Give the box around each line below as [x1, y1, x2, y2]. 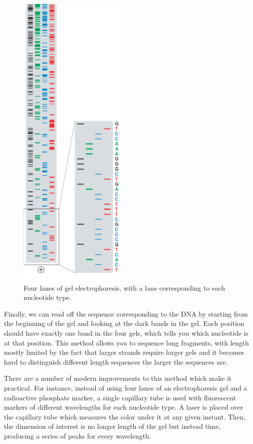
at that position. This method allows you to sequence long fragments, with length [4, 337, 249, 347]
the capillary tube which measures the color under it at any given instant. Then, [4, 411, 246, 421]
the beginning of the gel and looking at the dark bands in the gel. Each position [4, 318, 245, 328]
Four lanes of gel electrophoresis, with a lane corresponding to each [24, 282, 225, 293]
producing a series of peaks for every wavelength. [4, 430, 151, 441]
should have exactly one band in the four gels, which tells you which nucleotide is [4, 327, 249, 338]
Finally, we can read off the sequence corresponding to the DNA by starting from [4, 308, 248, 319]
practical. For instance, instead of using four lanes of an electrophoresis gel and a [4, 382, 247, 393]
